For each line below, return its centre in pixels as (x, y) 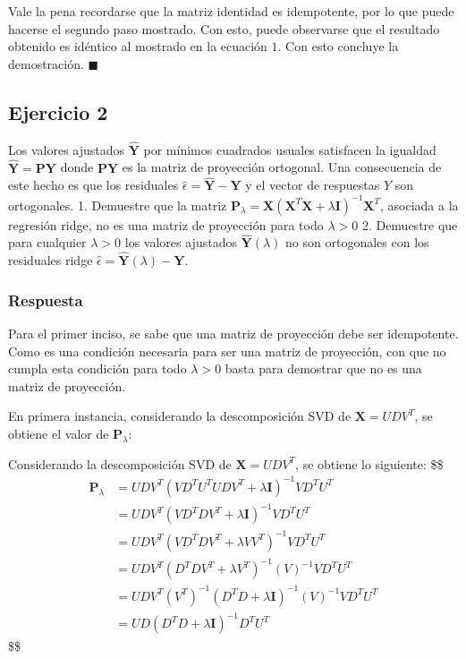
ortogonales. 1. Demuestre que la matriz (118, 205)
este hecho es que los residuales (93, 185)
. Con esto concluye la (338, 46)
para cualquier (47, 242)
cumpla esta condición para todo (97, 368)
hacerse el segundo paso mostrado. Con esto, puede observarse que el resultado (224, 28)
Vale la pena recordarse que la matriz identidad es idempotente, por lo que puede (231, 11)
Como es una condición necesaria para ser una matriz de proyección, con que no (227, 351)
